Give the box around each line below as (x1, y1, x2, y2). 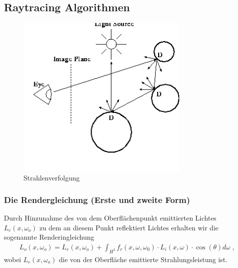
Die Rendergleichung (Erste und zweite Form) (4, 193, 190, 205)
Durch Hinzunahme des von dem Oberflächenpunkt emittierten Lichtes (4, 213, 216, 223)
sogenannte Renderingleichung (4, 232, 95, 242)
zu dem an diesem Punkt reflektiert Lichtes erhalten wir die (39, 222, 219, 232)
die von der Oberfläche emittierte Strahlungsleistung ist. (59, 254, 228, 264)
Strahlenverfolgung (24, 173, 80, 183)
